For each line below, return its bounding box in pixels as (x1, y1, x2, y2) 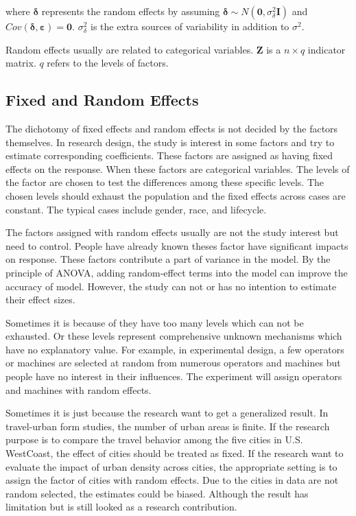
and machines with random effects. (5, 382, 152, 397)
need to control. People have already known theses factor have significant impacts (5, 238, 348, 253)
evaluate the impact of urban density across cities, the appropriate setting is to (5, 459, 337, 473)
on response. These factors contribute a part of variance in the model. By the (5, 252, 331, 266)
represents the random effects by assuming (41, 4, 220, 18)
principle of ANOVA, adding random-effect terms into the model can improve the (5, 265, 348, 279)
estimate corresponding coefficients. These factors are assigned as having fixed (5, 148, 333, 163)
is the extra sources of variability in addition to (91, 19, 289, 33)
